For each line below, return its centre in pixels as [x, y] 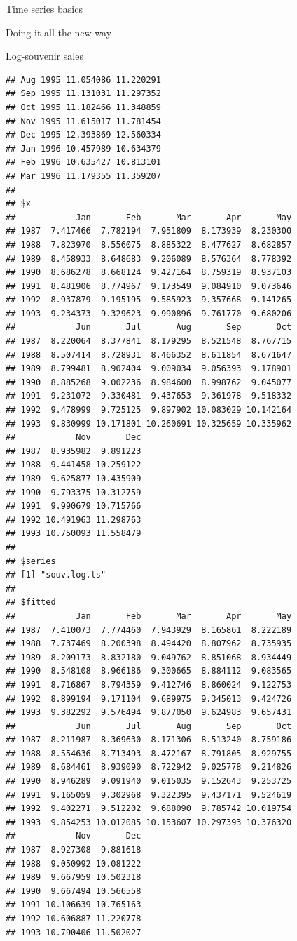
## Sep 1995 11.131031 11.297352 [83, 94]
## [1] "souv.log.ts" [56, 575]
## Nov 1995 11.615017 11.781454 [83, 121]
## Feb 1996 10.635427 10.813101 [83, 162]
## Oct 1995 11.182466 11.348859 [83, 107]
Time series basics [44, 8]
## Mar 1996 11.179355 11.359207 [83, 176]
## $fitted [31, 602]
